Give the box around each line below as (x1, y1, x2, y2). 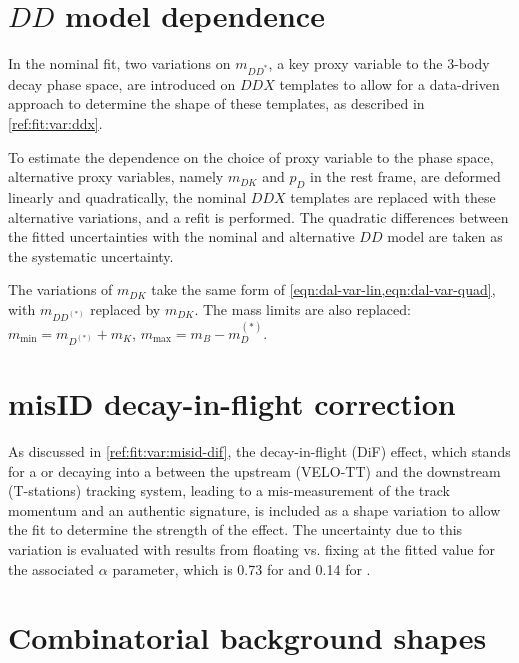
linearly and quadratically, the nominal (8, 187, 247, 208)
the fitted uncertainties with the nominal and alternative (8, 226, 355, 247)
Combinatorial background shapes (8, 617, 487, 658)
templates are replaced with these (290, 187, 496, 208)
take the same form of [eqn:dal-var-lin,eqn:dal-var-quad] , (151, 279, 496, 300)
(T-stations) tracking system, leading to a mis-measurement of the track (8, 480, 450, 501)
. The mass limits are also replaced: (194, 299, 411, 320)
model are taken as (387, 226, 503, 247)
